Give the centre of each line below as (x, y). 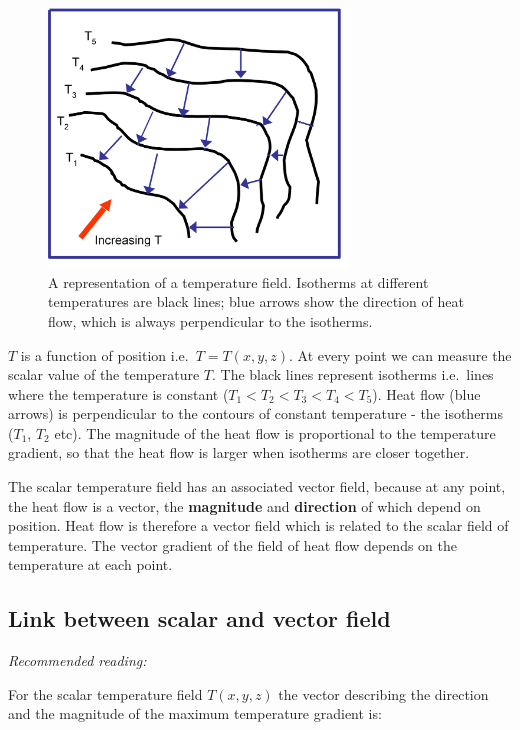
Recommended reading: (77, 660)
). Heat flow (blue (426, 393)
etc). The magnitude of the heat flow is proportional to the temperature (275, 432)
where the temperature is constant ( (118, 393)
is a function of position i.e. (104, 354)
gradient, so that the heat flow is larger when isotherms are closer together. (239, 452)
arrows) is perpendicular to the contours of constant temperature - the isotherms (256, 413)
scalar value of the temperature (104, 374)
